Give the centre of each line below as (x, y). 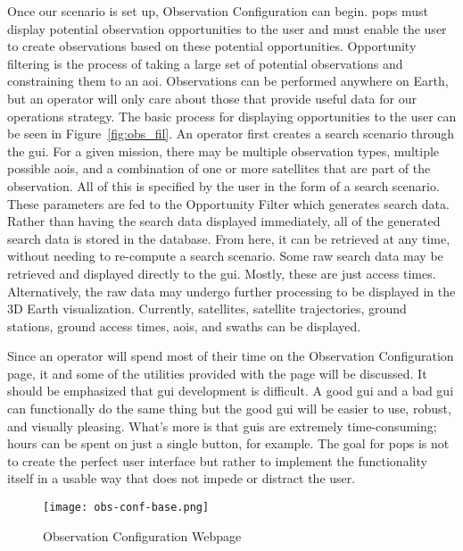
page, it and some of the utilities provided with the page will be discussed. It (217, 373)
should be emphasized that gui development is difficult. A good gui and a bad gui (231, 391)
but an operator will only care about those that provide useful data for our (212, 98)
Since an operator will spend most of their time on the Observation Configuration (231, 356)
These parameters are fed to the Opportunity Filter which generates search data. (228, 203)
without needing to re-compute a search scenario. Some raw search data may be (225, 256)
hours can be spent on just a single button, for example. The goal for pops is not (228, 443)
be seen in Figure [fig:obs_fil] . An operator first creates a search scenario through (231, 134)
